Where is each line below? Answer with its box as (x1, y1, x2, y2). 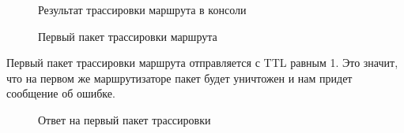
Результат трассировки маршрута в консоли (38, 2, 247, 17)
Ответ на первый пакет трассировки (38, 111, 211, 127)
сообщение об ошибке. (6, 85, 115, 102)
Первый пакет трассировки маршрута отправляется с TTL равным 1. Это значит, (6, 54, 398, 71)
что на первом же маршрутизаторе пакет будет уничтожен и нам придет (6, 69, 353, 86)
